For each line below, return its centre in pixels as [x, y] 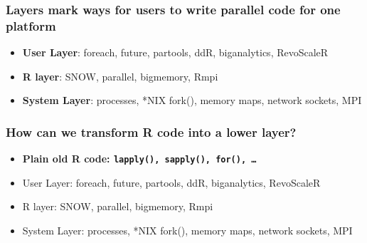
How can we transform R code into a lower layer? [151, 131]
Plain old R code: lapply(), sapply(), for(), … [139, 159]
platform [31, 25]
